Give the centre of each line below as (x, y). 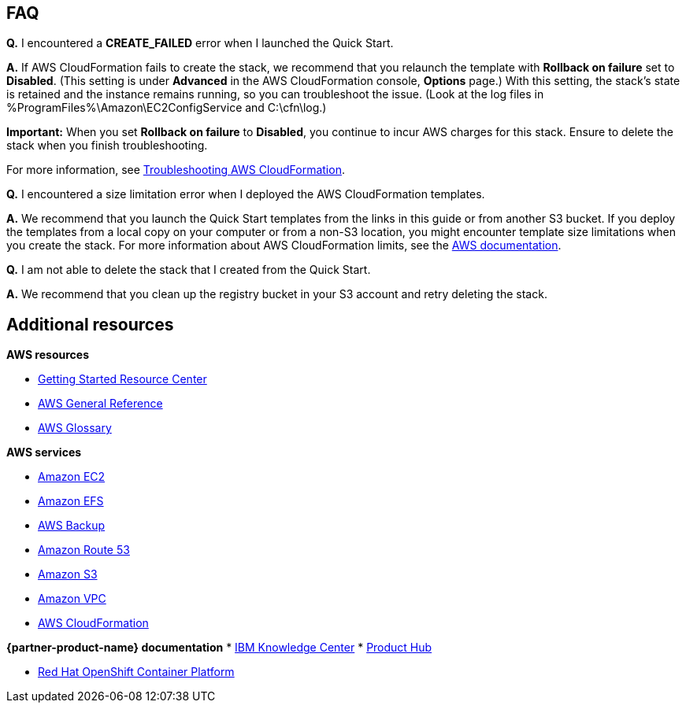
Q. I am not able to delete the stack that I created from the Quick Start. (189, 270)
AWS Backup (72, 526)
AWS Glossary (75, 428)
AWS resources (48, 355)
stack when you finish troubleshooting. (107, 146)
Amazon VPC (72, 599)
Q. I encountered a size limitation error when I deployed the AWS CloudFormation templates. (246, 194)
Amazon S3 (68, 574)
